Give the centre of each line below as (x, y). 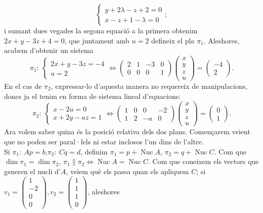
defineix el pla (173, 40)
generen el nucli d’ (32, 171)
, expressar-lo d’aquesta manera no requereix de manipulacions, (149, 86)
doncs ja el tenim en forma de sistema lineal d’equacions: (92, 96)
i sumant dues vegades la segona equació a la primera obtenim (101, 30)
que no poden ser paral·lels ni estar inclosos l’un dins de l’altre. (104, 141)
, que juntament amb (97, 40)
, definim (94, 151)
